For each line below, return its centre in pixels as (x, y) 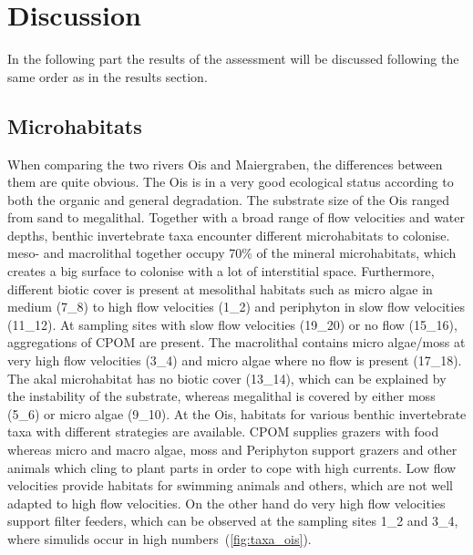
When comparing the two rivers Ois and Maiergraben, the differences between (225, 164)
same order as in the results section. (108, 76)
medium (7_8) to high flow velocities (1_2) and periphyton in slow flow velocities (236, 307)
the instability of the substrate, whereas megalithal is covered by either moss (221, 396)
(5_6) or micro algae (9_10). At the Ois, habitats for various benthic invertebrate (237, 413)
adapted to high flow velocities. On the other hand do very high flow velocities (226, 503)
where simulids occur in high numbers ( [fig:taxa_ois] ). (159, 538)
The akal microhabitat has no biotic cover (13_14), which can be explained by (227, 378)
